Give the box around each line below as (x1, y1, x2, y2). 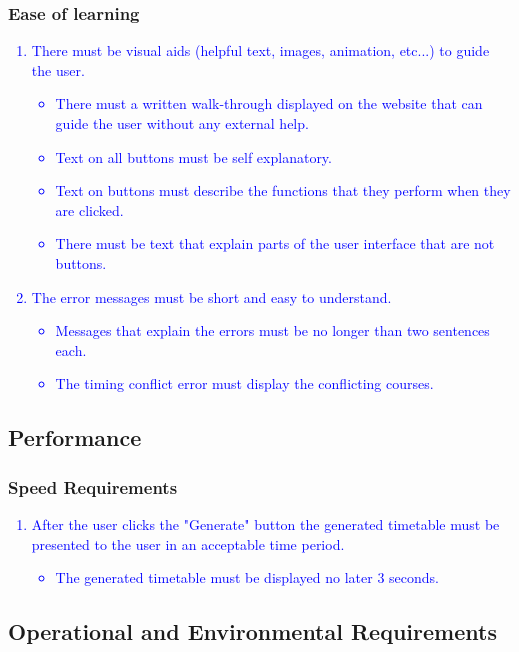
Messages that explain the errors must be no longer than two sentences (55, 320, 490, 341)
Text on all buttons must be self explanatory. (55, 146, 332, 167)
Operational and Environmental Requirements (8, 616, 497, 647)
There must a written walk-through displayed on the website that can (55, 93, 483, 114)
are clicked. (55, 199, 124, 220)
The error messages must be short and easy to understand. (31, 286, 392, 307)
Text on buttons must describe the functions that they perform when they (55, 180, 511, 201)
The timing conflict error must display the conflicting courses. (55, 373, 434, 394)
